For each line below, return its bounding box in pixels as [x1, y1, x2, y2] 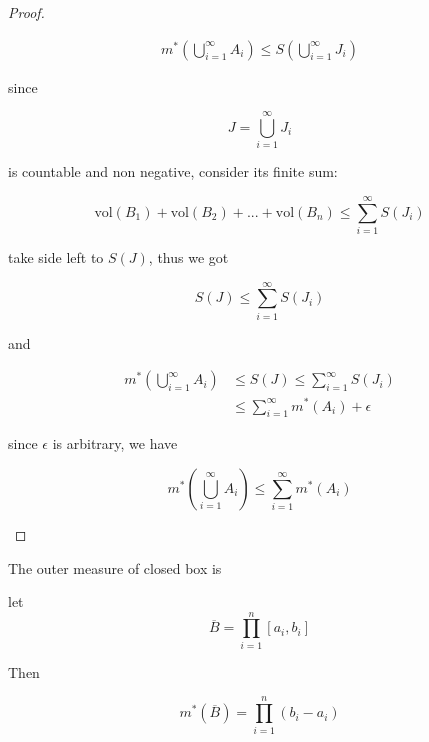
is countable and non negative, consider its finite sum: [8, 161, 338, 182]
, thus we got [148, 247, 229, 268]
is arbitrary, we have [52, 433, 178, 454]
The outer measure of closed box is [8, 557, 222, 578]
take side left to [8, 247, 104, 268]
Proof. [8, 2, 45, 22]
